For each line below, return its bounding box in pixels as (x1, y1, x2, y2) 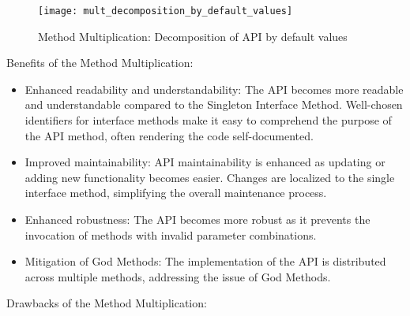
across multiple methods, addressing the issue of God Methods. (24, 268, 331, 284)
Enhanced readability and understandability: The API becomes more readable (24, 80, 404, 97)
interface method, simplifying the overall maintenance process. (24, 184, 327, 201)
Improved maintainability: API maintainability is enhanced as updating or (24, 154, 386, 170)
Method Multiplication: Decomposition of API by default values (38, 28, 348, 44)
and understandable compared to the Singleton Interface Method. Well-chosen (24, 96, 403, 113)
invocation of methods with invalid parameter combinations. (24, 226, 317, 243)
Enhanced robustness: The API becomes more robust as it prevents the (24, 211, 371, 227)
